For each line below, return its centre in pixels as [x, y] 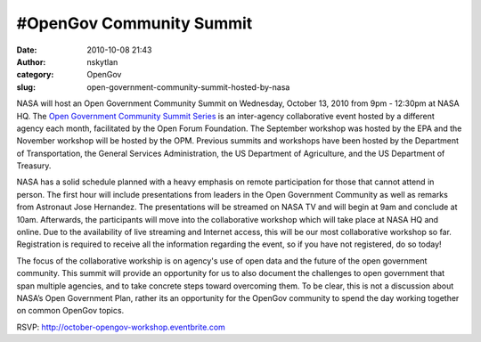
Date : [27, 50]
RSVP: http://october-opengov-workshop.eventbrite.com [121, 327]
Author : [31, 61]
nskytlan [102, 61]
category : [35, 75]
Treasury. [34, 166]
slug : [26, 87]
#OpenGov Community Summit [135, 23]
